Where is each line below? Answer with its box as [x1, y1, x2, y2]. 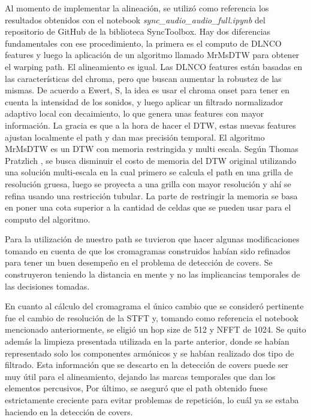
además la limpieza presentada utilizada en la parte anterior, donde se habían [5, 335, 289, 348]
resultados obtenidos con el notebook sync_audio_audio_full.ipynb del [5, 13, 265, 26]
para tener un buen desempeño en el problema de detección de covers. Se [5, 256, 273, 269]
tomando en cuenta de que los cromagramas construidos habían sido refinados [5, 244, 291, 257]
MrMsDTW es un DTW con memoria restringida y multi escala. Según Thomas [5, 142, 299, 155]
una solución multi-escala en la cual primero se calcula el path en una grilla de [5, 166, 293, 178]
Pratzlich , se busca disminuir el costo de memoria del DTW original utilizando [5, 154, 297, 166]
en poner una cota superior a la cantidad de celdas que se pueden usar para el [5, 201, 291, 214]
